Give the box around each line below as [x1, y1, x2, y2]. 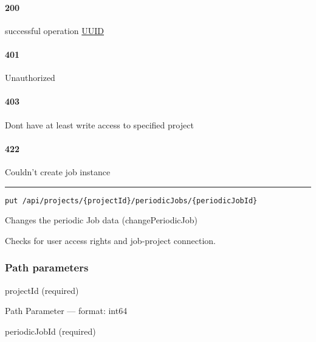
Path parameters [5, 260, 89, 275]
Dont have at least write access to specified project [5, 118, 194, 131]
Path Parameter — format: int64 [5, 304, 128, 317]
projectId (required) [5, 284, 79, 296]
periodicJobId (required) [5, 324, 96, 337]
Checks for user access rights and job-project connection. [5, 234, 216, 246]
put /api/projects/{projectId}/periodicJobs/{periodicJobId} [5, 196, 258, 205]
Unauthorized [5, 71, 55, 84]
